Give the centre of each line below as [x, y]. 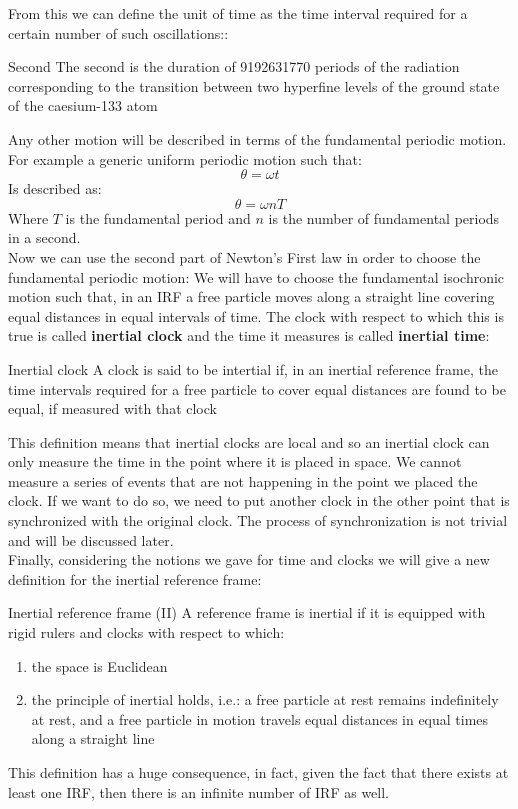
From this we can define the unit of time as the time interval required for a [238, 13]
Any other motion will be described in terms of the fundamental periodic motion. [257, 138]
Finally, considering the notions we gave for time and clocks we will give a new [249, 559]
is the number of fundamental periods [384, 217]
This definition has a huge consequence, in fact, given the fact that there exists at [258, 772]
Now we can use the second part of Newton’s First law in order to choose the [244, 256]
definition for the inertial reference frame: [135, 578]
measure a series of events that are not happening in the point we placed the [243, 480]
